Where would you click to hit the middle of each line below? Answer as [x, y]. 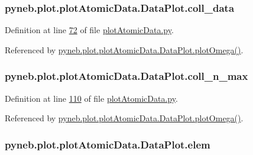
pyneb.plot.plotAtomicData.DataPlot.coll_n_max [126, 76]
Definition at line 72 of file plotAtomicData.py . [89, 30]
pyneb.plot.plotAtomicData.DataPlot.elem [108, 144]
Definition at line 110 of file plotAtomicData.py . [91, 98]
